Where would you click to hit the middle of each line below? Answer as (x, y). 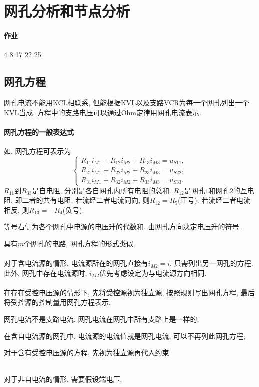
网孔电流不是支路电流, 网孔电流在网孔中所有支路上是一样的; (102, 319)
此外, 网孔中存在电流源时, (46, 272)
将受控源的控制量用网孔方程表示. (57, 302)
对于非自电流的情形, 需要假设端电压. (63, 379)
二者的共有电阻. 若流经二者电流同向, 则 (86, 200)
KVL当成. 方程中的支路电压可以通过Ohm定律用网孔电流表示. (103, 112)
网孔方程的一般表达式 (39, 132)
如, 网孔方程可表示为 (38, 151)
